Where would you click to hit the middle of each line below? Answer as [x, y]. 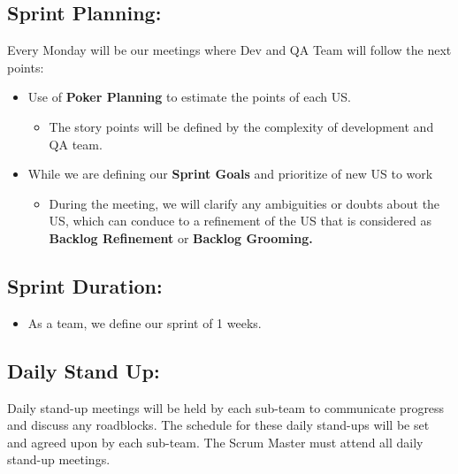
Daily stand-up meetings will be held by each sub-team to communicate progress [226, 407]
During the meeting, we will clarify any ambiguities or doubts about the [244, 203]
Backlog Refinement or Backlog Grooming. [181, 237]
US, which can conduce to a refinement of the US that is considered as [240, 221]
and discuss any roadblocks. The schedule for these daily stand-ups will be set [218, 425]
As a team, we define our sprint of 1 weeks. [145, 322]
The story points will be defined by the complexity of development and [241, 126]
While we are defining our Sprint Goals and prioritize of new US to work [230, 174]
